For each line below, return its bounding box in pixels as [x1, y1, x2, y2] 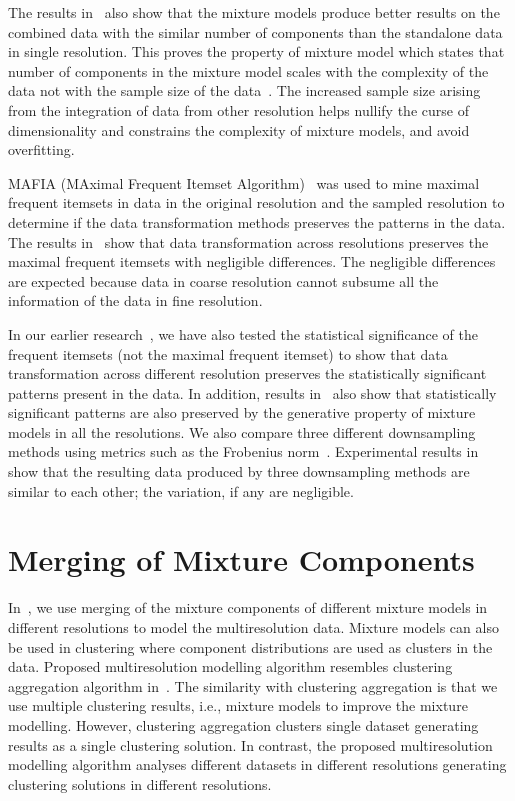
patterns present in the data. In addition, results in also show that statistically [8, 382, 497, 403]
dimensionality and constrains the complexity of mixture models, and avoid [8, 119, 470, 140]
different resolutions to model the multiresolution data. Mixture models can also [8, 616, 499, 637]
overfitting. [8, 139, 75, 160]
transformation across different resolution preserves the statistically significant [8, 363, 487, 384]
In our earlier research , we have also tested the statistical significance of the [8, 323, 478, 344]
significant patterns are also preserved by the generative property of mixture [8, 402, 476, 423]
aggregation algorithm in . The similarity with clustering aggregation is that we [8, 675, 498, 696]
